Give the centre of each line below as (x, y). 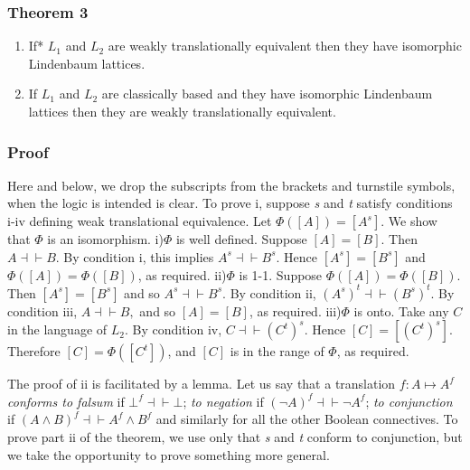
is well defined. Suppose (241, 239)
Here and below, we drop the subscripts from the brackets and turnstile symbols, (231, 185)
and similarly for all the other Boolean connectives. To (307, 419)
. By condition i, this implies (135, 256)
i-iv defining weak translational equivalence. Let (140, 221)
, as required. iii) (295, 310)
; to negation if (223, 401)
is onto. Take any (401, 310)
